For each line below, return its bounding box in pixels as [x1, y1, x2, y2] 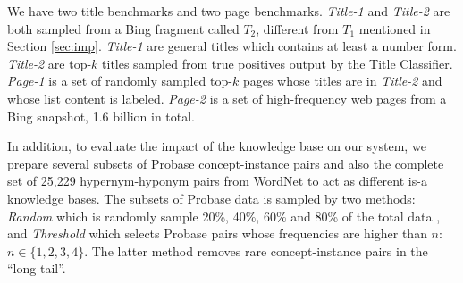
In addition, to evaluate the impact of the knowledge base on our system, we [7, 137, 426, 155]
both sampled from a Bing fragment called [7, 19, 240, 37]
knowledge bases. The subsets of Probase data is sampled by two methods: [7, 188, 416, 207]
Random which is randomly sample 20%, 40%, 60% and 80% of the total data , [7, 206, 441, 225]
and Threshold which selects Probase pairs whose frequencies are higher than [7, 224, 427, 243]
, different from [256, 19, 339, 37]
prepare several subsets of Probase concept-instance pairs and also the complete [7, 154, 444, 172]
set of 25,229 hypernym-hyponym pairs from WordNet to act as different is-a [7, 171, 427, 190]
